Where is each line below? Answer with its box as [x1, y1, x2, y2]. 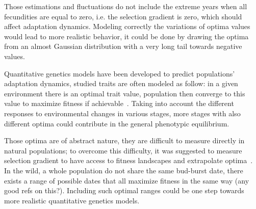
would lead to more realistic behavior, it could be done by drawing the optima [4, 31, 249, 41]
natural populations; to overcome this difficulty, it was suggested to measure [4, 145, 242, 155]
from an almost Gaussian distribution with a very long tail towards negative [4, 41, 242, 51]
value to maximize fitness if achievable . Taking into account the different [4, 98, 234, 109]
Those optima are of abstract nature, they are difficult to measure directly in [4, 135, 245, 146]
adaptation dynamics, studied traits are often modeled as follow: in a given [4, 78, 238, 89]
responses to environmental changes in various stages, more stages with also [4, 108, 241, 118]
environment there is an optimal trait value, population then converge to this [4, 88, 245, 98]
